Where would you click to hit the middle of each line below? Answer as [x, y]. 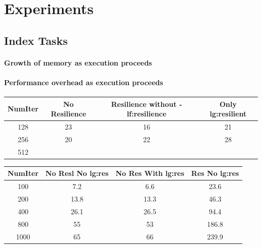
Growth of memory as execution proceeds [78, 62]
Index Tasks [36, 40]
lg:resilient [228, 114]
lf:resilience [147, 114]
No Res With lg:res [150, 173]
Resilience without [144, 104]
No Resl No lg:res [77, 173]
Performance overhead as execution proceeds [84, 82]
